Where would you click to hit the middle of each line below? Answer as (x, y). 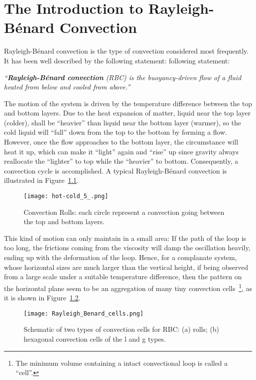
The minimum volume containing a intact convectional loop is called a (122, 363)
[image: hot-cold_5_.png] (66, 196)
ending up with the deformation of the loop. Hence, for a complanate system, (121, 257)
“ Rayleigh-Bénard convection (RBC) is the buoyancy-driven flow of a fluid (123, 77)
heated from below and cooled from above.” (67, 87)
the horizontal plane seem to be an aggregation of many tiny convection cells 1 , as (128, 287)
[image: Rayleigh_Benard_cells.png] (84, 313)
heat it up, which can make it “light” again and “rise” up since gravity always (121, 151)
